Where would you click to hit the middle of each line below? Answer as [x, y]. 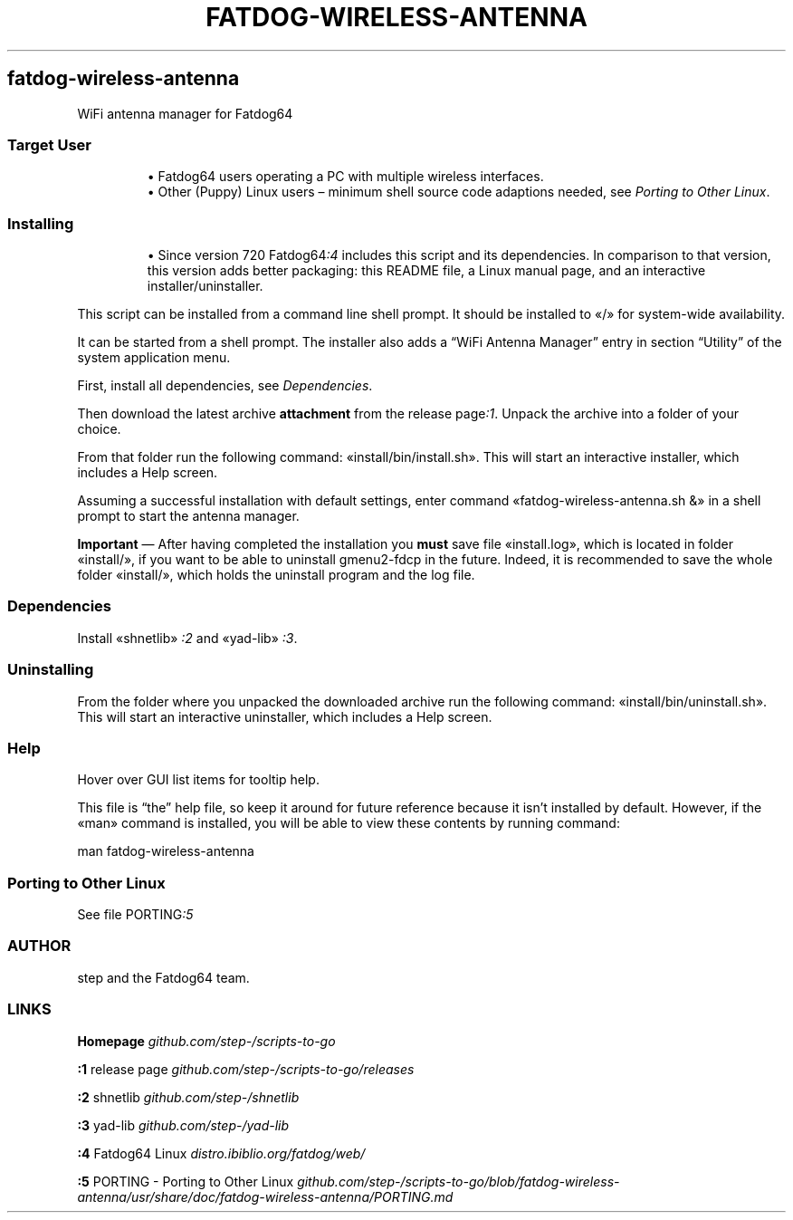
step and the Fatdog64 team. [163, 977]
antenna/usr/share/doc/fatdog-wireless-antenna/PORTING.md [265, 1196]
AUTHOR [39, 946]
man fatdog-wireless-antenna [166, 851]
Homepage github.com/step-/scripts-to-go [206, 1041]
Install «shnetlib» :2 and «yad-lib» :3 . [187, 638]
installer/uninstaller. [205, 286]
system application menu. [154, 358]
